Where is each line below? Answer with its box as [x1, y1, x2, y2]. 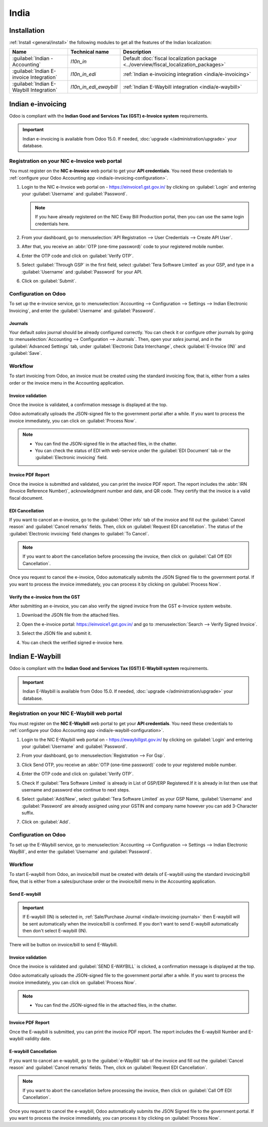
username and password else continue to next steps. [21, 787, 130, 793]
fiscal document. [9, 495, 44, 501]
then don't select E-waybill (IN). [22, 928, 87, 934]
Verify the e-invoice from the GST [9, 594, 80, 600]
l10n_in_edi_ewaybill [70, 83, 118, 90]
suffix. [21, 810, 35, 816]
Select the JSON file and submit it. [21, 630, 92, 636]
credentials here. [35, 221, 69, 227]
